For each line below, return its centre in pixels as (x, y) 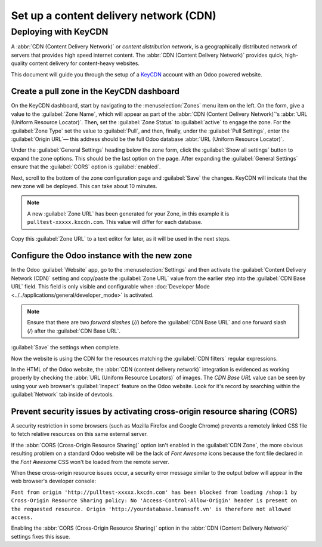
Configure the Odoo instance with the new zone (102, 256)
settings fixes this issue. (41, 536)
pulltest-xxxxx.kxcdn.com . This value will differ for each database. (115, 222)
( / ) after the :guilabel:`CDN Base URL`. (74, 331)
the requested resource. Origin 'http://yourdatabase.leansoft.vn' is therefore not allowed (151, 509)
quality (19, 63)
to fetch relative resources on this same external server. (80, 434)
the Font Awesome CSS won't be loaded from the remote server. (90, 462)
